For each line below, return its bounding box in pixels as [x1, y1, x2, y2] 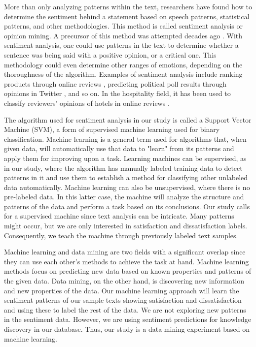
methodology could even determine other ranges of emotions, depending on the [4, 59, 243, 69]
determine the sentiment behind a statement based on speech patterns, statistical [4, 11, 250, 21]
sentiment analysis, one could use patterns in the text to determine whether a [4, 40, 239, 50]
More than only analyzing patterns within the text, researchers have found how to [4, 1, 252, 11]
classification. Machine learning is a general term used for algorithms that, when [4, 133, 247, 144]
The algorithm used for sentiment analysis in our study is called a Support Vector [4, 114, 252, 125]
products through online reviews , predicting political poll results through [4, 78, 226, 89]
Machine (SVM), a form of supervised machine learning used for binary [4, 124, 220, 134]
